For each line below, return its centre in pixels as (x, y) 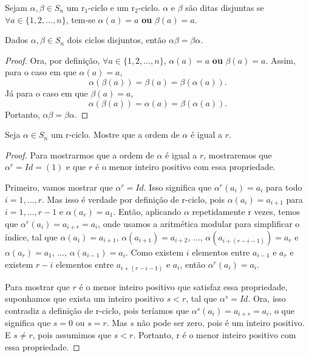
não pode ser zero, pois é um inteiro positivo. (221, 323)
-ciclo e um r (112, 7)
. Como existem (154, 252)
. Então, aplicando (147, 211)
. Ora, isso (267, 298)
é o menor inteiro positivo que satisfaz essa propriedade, (183, 286)
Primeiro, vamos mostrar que (59, 187)
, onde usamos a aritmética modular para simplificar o (199, 223)
